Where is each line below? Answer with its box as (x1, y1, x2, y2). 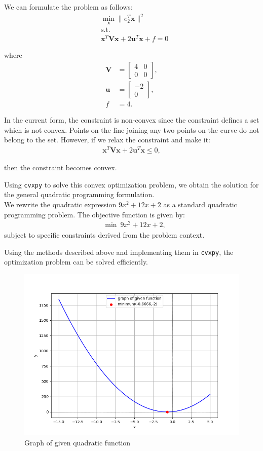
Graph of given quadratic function (24, 437, 131, 447)
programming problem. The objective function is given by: (4, 209, 185, 219)
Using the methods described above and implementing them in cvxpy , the (4, 246, 234, 257)
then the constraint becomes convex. (4, 162, 117, 173)
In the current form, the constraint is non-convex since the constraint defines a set (4, 115, 259, 125)
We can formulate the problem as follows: (4, 2, 133, 12)
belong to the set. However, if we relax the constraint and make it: (4, 134, 211, 145)
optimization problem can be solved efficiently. (4, 256, 148, 267)
